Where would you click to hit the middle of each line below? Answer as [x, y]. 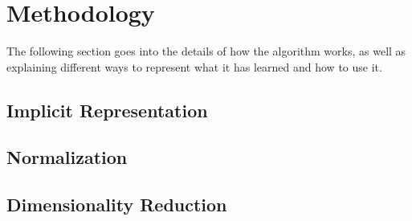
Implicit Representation [107, 110]
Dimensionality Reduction [117, 205]
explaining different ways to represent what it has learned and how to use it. [194, 66]
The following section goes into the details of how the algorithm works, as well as [206, 51]
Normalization [67, 157]
